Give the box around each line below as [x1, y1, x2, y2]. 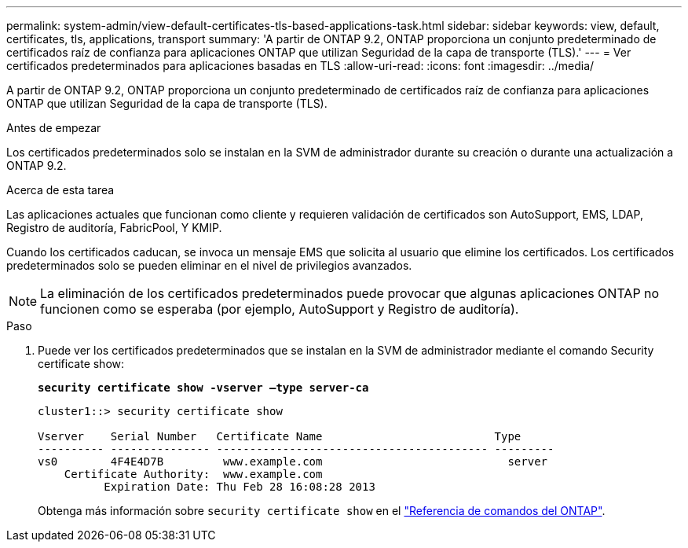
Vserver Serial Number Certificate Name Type [38, 430, 521, 443]
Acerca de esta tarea [6, 183, 115, 197]
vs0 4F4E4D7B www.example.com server [38, 455, 548, 468]
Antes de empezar [6, 121, 101, 134]
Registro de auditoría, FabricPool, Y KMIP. [6, 221, 222, 234]
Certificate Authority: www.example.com [64, 468, 323, 480]
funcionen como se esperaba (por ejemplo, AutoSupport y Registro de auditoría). [40, 301, 519, 317]
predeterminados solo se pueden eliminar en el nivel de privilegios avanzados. [6, 259, 412, 272]
